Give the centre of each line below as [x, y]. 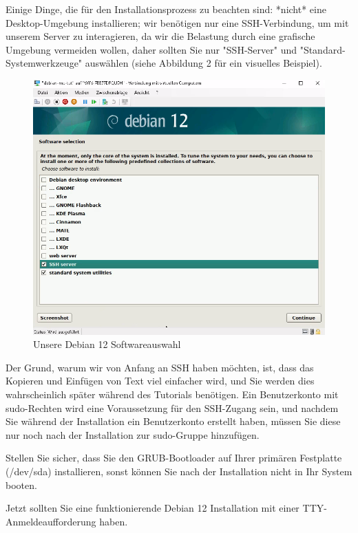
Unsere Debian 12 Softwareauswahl [107, 344]
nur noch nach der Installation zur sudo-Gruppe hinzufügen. [133, 434]
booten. [21, 485]
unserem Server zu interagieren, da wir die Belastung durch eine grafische [160, 36]
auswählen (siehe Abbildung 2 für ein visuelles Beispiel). [203, 63]
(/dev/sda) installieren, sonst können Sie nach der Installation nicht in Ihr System [179, 471]
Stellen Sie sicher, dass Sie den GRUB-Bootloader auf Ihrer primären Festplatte [174, 458]
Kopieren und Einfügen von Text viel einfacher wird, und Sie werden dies [160, 381]
